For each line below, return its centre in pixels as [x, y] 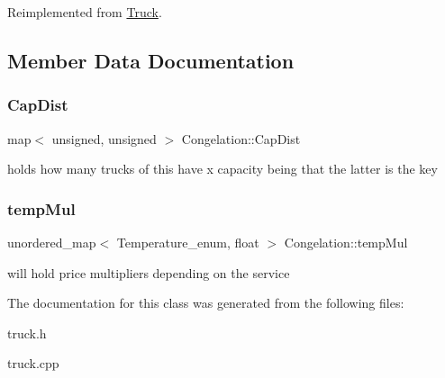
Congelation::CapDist [241, 138]
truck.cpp [33, 363]
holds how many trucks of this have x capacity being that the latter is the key [222, 169]
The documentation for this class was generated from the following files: [206, 303]
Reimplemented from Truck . [85, 12]
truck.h [27, 333]
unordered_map [52, 242]
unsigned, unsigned [104, 138]
